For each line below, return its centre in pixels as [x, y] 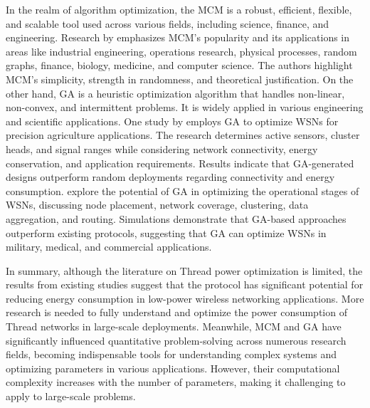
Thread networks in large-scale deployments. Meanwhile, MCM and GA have [174, 326]
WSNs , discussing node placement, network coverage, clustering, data [157, 205]
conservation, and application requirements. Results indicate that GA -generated [180, 163]
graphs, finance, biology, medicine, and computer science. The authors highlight [179, 65]
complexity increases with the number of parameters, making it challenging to [176, 382]
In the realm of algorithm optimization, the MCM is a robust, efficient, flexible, [179, 9]
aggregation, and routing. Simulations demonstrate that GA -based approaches [176, 218]
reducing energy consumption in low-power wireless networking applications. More [185, 298]
